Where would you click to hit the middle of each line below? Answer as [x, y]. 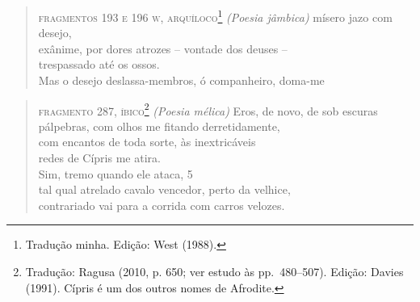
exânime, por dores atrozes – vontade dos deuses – [163, 48]
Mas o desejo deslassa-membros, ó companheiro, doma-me [181, 80]
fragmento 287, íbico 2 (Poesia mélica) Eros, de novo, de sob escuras [208, 109]
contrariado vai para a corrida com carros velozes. [162, 205]
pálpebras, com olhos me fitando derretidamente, [159, 126]
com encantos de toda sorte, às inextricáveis [147, 142]
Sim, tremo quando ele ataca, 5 [115, 173]
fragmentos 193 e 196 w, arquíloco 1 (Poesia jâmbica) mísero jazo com [215, 16]
